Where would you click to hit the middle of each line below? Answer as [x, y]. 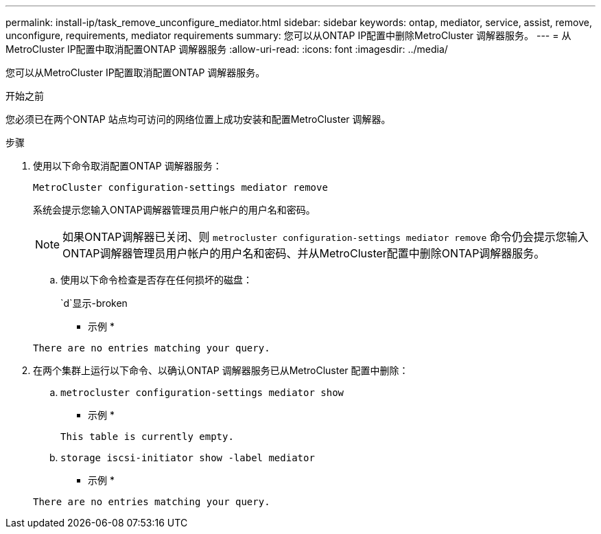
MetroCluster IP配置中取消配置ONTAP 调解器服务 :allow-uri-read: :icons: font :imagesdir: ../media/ [227, 49]
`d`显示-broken [94, 303]
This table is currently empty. [147, 437]
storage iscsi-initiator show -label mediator [188, 458]
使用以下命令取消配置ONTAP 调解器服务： [128, 166]
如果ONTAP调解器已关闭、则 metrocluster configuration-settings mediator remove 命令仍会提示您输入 [326, 237]
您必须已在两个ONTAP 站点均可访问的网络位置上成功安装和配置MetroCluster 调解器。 [198, 119]
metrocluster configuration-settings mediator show [202, 393]
